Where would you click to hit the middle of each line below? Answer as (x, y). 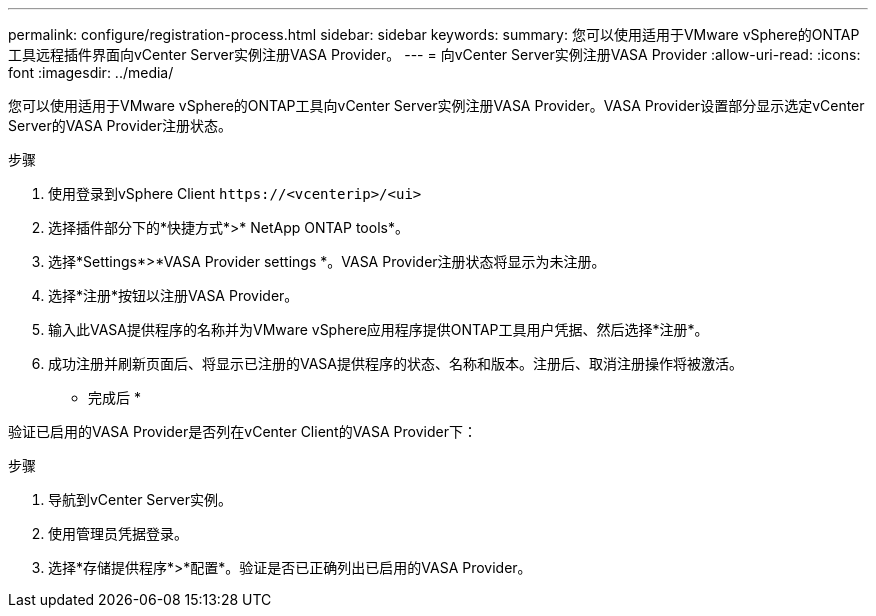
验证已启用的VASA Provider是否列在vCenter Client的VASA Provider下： (242, 431)
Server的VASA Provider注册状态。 (120, 125)
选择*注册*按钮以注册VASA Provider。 (173, 295)
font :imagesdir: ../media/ (91, 72)
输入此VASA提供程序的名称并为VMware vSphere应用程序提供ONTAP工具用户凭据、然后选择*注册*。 (378, 329)
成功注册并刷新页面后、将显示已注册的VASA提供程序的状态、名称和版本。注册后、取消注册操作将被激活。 (396, 363)
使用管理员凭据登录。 (118, 533)
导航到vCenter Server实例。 (140, 499)
